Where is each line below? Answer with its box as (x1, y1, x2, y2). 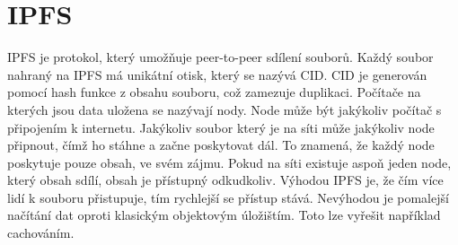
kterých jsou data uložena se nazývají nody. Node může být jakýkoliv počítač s (7, 100, 442, 118)
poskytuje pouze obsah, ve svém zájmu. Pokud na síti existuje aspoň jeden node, (7, 153, 452, 171)
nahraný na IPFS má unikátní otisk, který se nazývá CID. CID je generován (7, 65, 427, 83)
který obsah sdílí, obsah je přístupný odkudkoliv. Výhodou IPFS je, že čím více (7, 171, 444, 189)
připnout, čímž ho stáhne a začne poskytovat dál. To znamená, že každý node (7, 136, 435, 154)
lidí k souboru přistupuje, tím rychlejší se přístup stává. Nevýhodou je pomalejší (7, 188, 449, 206)
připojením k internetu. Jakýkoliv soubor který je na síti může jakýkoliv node (7, 118, 435, 136)
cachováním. (7, 223, 75, 242)
